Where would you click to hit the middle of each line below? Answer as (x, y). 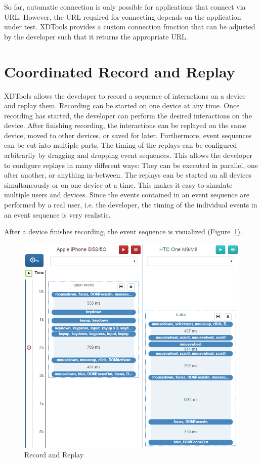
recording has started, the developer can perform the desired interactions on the (128, 115)
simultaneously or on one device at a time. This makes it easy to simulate (118, 184)
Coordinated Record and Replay (120, 71)
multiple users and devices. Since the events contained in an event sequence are (127, 195)
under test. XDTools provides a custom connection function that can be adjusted (130, 27)
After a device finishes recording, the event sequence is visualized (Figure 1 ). (123, 231)
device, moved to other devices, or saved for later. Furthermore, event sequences (128, 135)
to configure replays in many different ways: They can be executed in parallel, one (131, 165)
